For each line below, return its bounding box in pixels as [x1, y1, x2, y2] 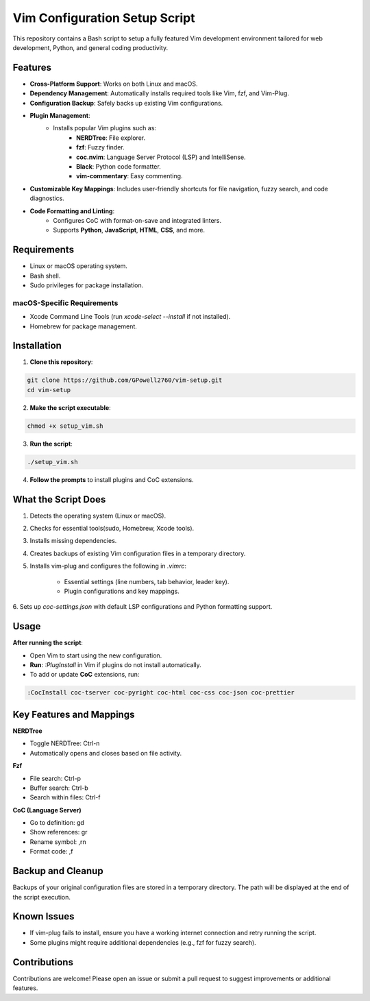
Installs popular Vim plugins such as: [53, 124, 157, 132]
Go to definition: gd [29, 819, 85, 827]
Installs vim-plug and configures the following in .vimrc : [29, 562, 186, 570]
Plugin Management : [29, 112, 90, 120]
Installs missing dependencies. [29, 537, 117, 545]
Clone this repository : [29, 358, 93, 366]
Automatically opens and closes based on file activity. [29, 749, 182, 757]
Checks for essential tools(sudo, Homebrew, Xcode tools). [29, 524, 195, 533]
